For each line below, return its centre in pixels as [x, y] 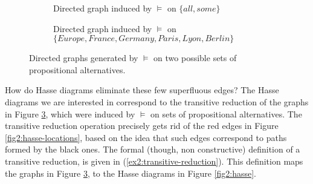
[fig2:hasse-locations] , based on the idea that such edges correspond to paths [146, 137]
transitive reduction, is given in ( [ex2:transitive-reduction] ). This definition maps [154, 161]
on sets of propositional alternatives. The [226, 113]
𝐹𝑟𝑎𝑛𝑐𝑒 [102, 39]
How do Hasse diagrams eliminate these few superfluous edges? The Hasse [142, 90]
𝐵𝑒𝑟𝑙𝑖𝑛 [218, 39]
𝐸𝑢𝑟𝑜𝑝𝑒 [71, 39]
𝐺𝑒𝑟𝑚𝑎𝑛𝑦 [137, 39]
